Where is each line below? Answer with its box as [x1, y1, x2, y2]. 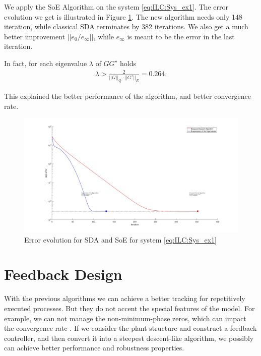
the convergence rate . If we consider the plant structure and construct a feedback [4, 323, 257, 333]
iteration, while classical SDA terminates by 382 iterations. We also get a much [4, 21, 248, 32]
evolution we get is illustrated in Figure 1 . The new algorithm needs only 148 [4, 11, 243, 22]
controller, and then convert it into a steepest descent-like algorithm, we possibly [4, 332, 254, 343]
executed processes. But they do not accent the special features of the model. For [4, 303, 255, 313]
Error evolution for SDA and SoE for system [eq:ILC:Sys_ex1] [24, 234, 217, 245]
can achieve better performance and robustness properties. [4, 342, 184, 353]
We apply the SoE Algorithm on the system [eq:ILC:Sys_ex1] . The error [4, 2, 228, 12]
